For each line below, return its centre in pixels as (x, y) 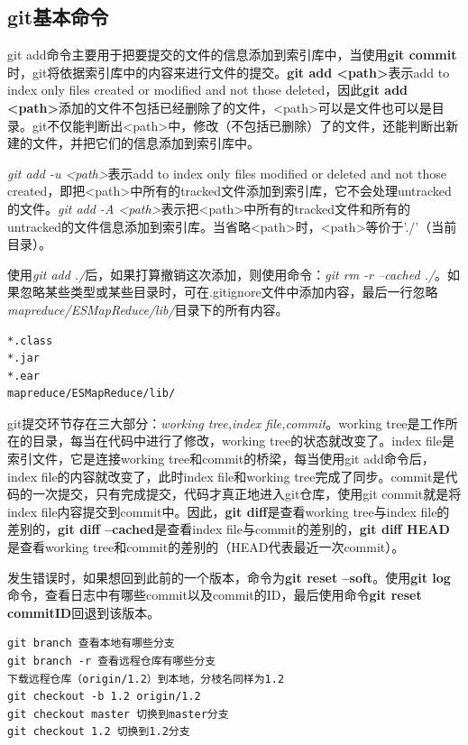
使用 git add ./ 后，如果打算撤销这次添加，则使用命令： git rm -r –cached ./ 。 (228, 274)
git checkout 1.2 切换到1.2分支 (99, 732)
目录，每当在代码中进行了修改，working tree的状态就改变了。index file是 (243, 441)
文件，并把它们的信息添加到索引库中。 (146, 143)
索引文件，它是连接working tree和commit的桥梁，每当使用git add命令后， (221, 459)
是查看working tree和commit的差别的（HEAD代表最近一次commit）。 (206, 547)
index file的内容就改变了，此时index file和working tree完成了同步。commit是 (226, 476)
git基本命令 (58, 17)
